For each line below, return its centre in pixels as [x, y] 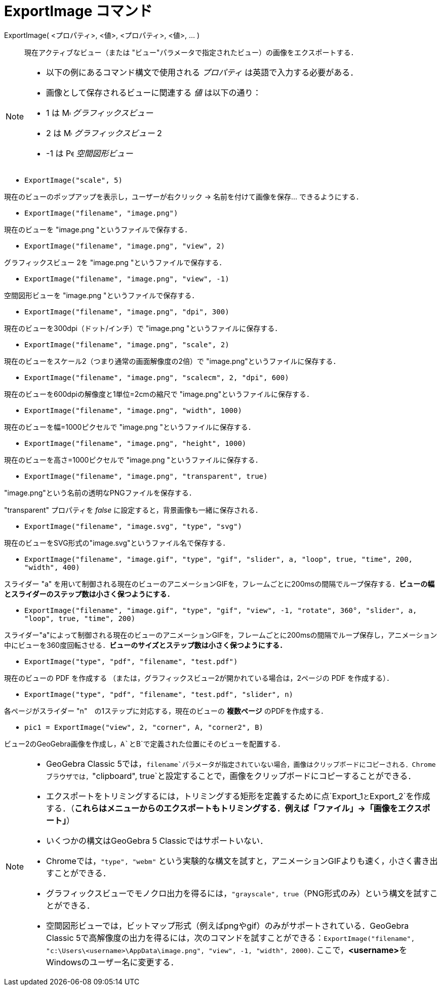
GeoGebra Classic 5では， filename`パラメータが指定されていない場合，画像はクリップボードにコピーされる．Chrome [241, 764]
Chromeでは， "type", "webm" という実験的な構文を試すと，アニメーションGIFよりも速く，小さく [230, 861]
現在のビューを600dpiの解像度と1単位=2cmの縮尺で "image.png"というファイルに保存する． [159, 394]
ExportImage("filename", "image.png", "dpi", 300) [127, 312]
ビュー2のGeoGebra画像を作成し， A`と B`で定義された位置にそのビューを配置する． [145, 744]
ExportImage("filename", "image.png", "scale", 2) [127, 344]
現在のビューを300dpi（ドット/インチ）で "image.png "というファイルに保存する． [143, 328]
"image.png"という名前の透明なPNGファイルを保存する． [100, 492]
